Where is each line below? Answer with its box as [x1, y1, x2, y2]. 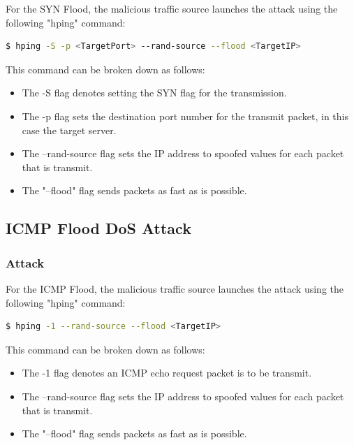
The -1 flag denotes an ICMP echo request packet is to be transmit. [22, 365, 312, 380]
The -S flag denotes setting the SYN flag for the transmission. [22, 85, 287, 100]
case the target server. [22, 122, 117, 137]
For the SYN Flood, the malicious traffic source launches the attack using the [6, 1, 338, 15]
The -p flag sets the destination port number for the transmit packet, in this [22, 108, 349, 123]
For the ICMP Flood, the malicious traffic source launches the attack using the [6, 281, 344, 296]
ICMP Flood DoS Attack [6, 217, 191, 239]
